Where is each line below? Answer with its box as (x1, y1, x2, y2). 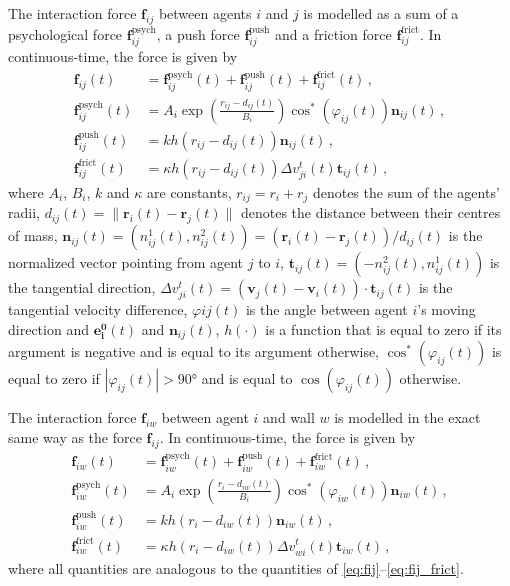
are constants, (147, 181, 232, 202)
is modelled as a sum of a (303, 3, 459, 23)
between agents (158, 3, 252, 23)
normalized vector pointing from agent (8, 252, 244, 273)
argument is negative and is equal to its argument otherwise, (8, 341, 380, 362)
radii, (8, 202, 40, 223)
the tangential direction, (8, 277, 156, 298)
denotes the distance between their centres (240, 202, 501, 223)
